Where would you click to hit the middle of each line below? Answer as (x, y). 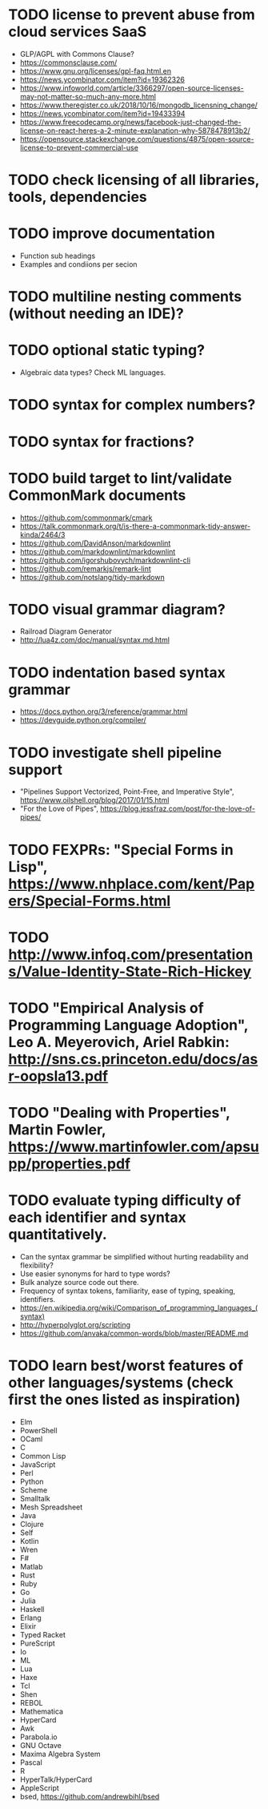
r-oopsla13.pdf (58, 1076)
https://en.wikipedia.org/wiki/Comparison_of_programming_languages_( (139, 1308)
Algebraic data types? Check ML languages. (93, 373)
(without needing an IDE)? (96, 314)
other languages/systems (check (121, 1383)
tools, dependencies (78, 197)
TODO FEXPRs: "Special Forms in (121, 850)
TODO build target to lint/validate (120, 478)
